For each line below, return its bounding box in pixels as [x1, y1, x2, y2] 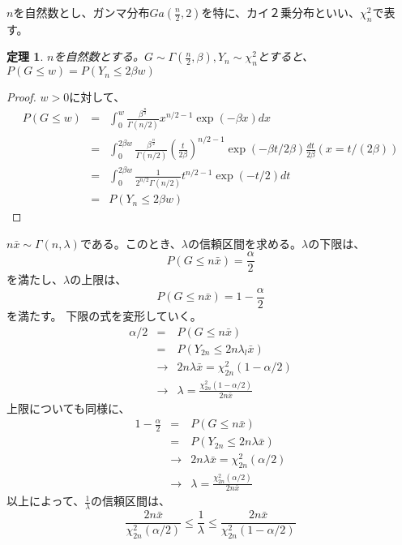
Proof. [6, 88, 36, 105]
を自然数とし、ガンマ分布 [13, 4, 150, 20]
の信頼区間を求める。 [187, 234, 301, 251]
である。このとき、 [79, 234, 182, 251]
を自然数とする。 [53, 48, 144, 65]
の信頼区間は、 [90, 492, 170, 509]
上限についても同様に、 [6, 399, 130, 416]
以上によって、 [6, 492, 85, 509]
